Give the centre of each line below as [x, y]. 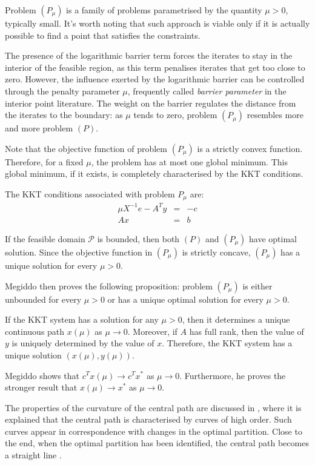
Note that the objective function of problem [86, 148]
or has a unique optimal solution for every [185, 299]
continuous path [35, 331]
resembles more [275, 115]
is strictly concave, [216, 252]
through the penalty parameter [62, 91]
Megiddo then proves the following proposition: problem [109, 285]
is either [257, 285]
